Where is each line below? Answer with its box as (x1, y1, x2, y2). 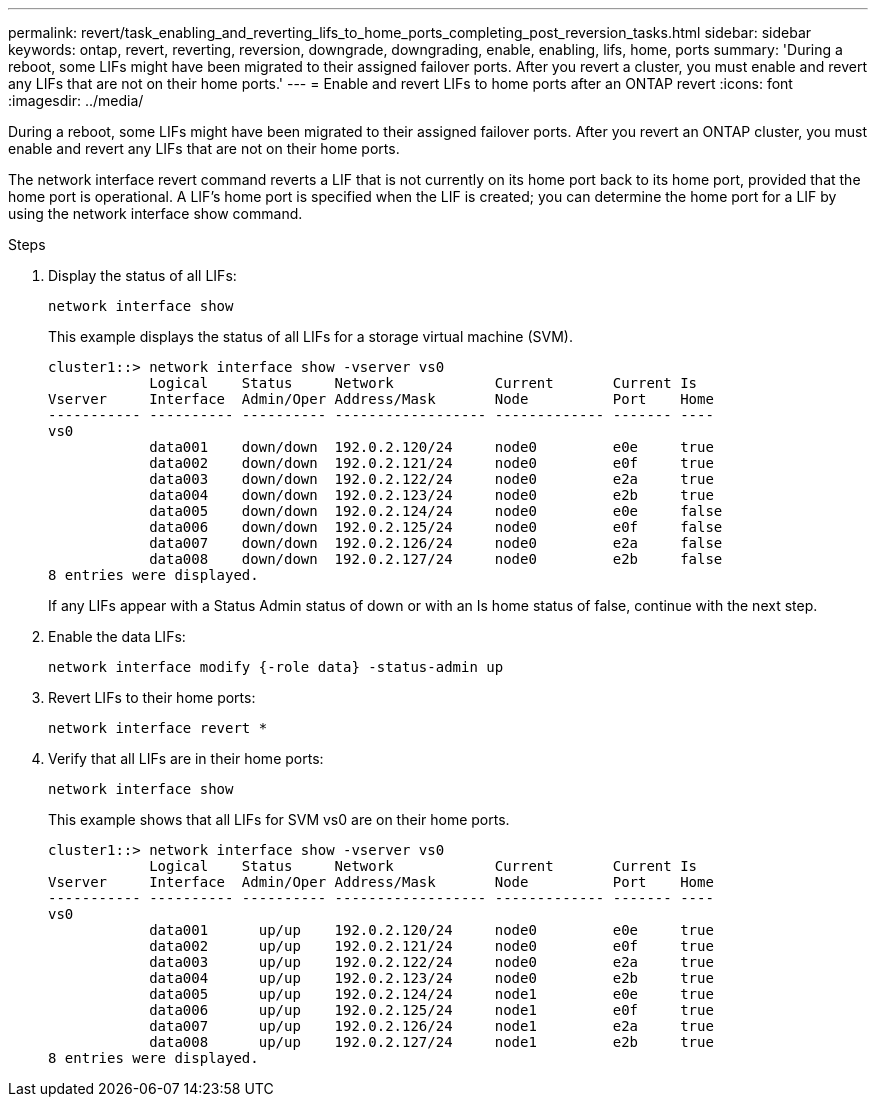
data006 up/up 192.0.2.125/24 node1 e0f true (149, 1002, 714, 1018)
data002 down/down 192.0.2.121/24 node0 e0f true (149, 455, 714, 471)
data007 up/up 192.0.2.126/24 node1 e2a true (149, 1018, 714, 1034)
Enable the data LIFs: (48, 628, 186, 645)
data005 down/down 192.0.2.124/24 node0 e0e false (149, 503, 723, 519)
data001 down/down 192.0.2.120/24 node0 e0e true (149, 439, 714, 455)
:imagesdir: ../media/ (8, 92, 144, 109)
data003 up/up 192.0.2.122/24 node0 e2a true (149, 954, 714, 970)
